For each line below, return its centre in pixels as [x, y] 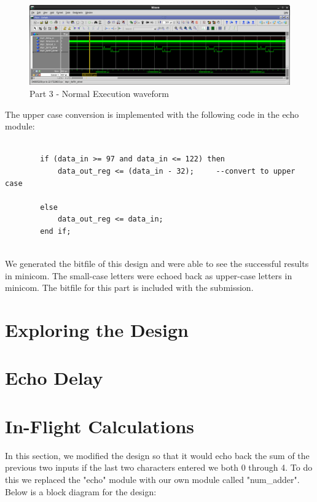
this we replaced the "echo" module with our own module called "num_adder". [152, 479]
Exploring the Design [97, 330]
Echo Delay [54, 378]
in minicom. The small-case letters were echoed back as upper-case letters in [149, 275]
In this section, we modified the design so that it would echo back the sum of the [157, 455]
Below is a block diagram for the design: [81, 491]
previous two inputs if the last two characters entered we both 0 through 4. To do [159, 467]
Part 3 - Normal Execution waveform [99, 94]
